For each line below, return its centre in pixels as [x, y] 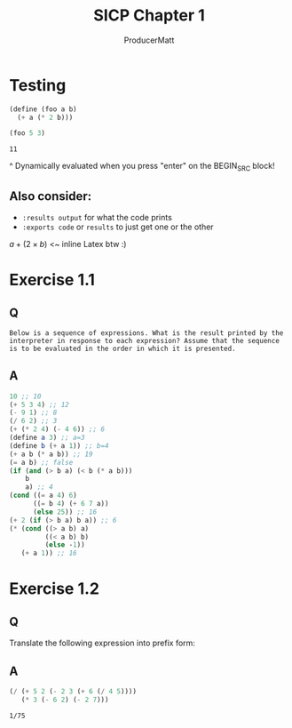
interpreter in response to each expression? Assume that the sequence [144, 340]
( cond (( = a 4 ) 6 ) [43, 496]
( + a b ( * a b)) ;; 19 [51, 454]
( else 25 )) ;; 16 [65, 512]
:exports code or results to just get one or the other [118, 227]
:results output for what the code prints [97, 217]
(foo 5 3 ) [28, 133]
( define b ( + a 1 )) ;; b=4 [59, 445]
